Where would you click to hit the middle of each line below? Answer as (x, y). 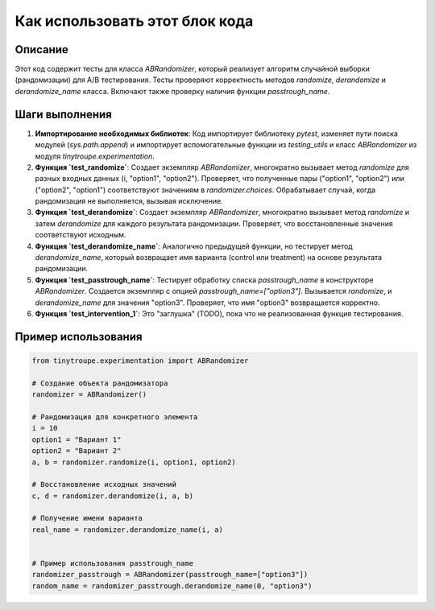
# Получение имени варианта (87, 518)
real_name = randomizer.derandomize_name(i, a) (127, 530)
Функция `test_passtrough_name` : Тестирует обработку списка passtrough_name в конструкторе (204, 280)
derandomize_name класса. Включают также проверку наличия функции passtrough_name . (172, 91)
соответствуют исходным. (81, 235)
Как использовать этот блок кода (134, 21)
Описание (41, 49)
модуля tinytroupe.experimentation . (95, 156)
